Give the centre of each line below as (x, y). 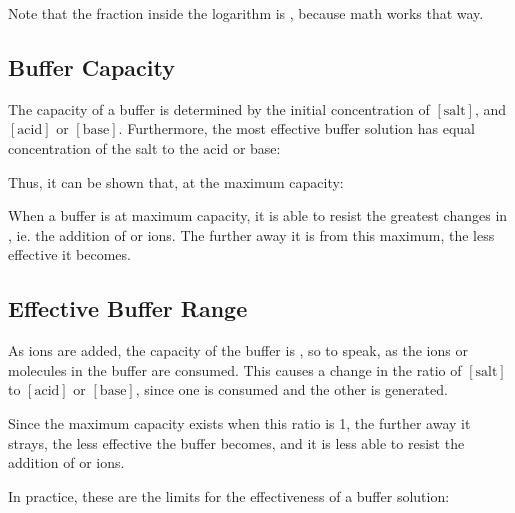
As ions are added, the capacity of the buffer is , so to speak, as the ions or (238, 350)
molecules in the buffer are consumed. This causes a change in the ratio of (235, 369)
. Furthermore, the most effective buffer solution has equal (296, 128)
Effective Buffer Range (128, 308)
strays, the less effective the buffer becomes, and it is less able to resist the (236, 442)
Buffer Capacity (91, 66)
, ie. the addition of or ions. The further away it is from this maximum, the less (251, 234)
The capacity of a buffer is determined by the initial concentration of (219, 108)
